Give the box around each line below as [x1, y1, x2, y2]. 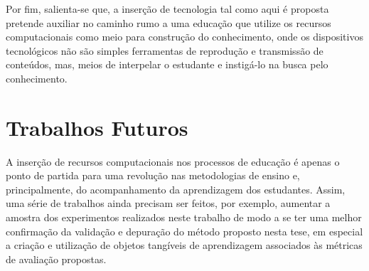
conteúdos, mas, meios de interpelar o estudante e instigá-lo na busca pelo [6, 57, 328, 72]
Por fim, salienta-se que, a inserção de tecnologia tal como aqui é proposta [6, 1, 329, 16]
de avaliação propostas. [6, 251, 107, 266]
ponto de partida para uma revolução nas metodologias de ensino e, [6, 168, 300, 183]
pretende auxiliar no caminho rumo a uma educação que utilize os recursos [6, 15, 331, 30]
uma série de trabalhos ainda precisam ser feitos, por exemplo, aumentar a [6, 196, 331, 211]
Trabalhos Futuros [6, 112, 188, 142]
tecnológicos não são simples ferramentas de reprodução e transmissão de [6, 43, 323, 58]
